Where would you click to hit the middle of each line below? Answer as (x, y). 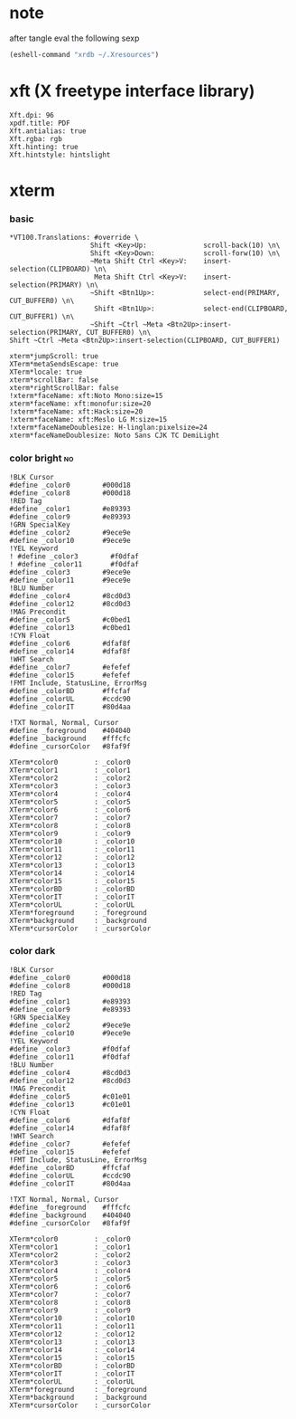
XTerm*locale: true (46, 372)
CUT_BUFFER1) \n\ (42, 317)
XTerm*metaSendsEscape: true (64, 365)
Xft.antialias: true (48, 131)
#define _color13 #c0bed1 (70, 627)
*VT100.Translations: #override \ (74, 238)
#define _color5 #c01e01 (70, 1096)
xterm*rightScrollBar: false (64, 388)
